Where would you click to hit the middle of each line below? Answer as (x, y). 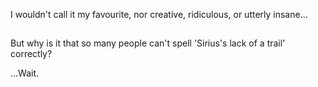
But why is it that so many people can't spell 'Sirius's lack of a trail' (148, 43)
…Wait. (25, 73)
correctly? (31, 54)
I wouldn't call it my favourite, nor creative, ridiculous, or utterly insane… (159, 14)
